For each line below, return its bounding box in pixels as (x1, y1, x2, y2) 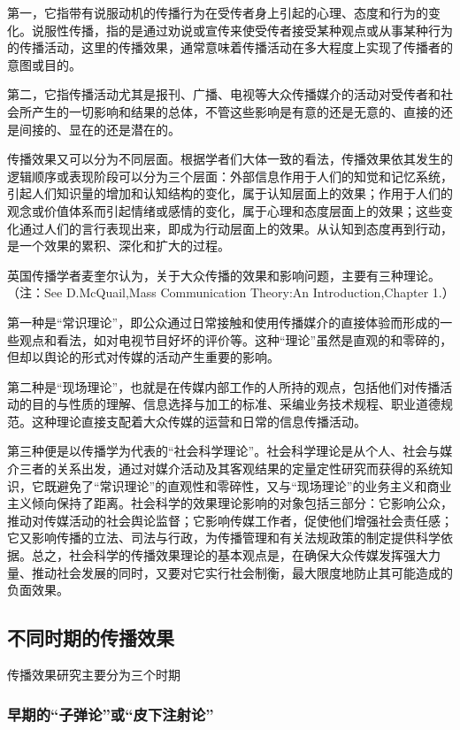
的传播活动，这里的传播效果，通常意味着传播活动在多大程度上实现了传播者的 (7, 38, 453, 57)
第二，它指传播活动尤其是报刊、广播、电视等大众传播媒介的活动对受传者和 (7, 85, 441, 104)
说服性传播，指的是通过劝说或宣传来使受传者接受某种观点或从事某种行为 (31, 20, 453, 39)
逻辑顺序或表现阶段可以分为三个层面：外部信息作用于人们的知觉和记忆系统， (7, 166, 453, 185)
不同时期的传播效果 (7, 624, 174, 651)
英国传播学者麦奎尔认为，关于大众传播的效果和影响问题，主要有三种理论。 (7, 265, 441, 284)
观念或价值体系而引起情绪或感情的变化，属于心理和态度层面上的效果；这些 (7, 201, 441, 219)
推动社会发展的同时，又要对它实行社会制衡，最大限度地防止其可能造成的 (31, 563, 453, 581)
